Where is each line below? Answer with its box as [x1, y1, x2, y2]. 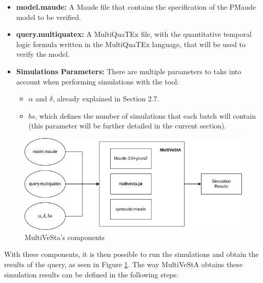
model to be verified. [16, 11, 81, 22]
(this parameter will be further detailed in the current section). [28, 120, 227, 131]
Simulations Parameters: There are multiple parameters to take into [16, 66, 241, 76]
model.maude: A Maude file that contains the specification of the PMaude [16, 2, 256, 12]
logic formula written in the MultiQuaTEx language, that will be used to [16, 38, 246, 49]
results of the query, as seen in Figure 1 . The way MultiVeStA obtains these [4, 258, 243, 269]
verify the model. [16, 49, 70, 59]
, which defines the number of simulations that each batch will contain [35, 110, 256, 121]
